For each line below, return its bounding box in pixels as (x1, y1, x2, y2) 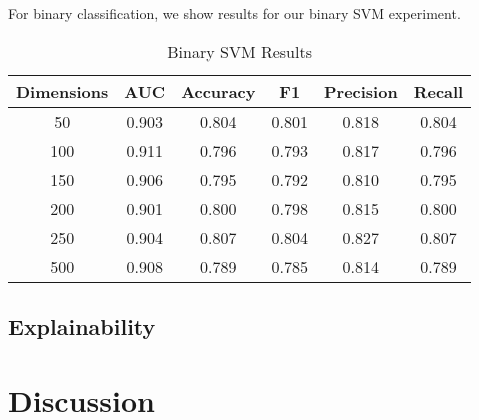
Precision (323, 79, 398, 103)
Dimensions (16, 79, 109, 103)
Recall (413, 79, 464, 103)
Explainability (8, 310, 156, 341)
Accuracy (181, 79, 256, 103)
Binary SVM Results (167, 39, 312, 63)
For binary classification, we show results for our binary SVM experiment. (8, 3, 461, 23)
